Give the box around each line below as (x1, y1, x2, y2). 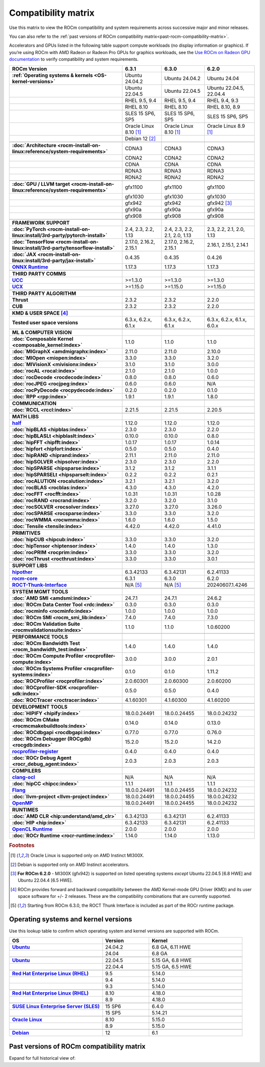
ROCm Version (12, 65, 47, 72)
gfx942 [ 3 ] (207, 200, 232, 206)
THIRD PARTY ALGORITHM (12, 290, 76, 297)
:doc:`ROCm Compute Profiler (12, 652, 83, 659)
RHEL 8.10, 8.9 (207, 103, 240, 110)
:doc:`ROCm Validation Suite (12, 620, 80, 627)
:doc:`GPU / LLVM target (12, 180, 70, 187)
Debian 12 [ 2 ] (125, 135, 156, 142)
